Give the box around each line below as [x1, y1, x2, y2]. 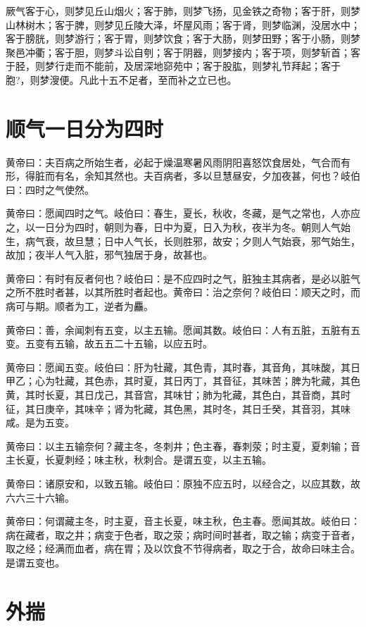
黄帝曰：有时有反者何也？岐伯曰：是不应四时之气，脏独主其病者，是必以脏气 [6, 271, 360, 285]
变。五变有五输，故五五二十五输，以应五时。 [6, 336, 213, 351]
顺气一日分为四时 [6, 113, 164, 142]
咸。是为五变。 [6, 415, 75, 430]
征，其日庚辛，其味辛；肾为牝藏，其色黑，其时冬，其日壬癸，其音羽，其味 [6, 401, 351, 416]
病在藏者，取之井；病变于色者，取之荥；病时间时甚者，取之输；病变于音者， [6, 527, 360, 542]
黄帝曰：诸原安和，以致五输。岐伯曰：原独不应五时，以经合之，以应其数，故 [6, 476, 360, 490]
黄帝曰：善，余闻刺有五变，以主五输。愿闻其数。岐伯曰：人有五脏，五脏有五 [6, 322, 360, 337]
